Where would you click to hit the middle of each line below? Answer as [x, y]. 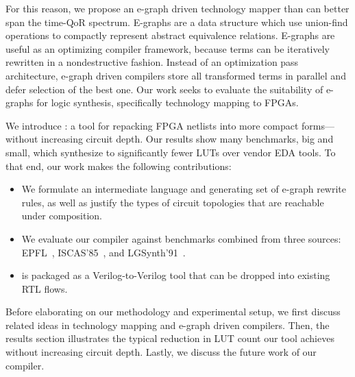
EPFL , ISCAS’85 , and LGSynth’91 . [103, 252]
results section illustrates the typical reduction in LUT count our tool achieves [170, 338]
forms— [318, 125]
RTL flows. [45, 288]
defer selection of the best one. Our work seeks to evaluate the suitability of [164, 89]
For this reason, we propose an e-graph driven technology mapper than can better [177, 8]
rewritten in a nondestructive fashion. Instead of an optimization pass [152, 62]
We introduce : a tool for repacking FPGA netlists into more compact [152, 125]
